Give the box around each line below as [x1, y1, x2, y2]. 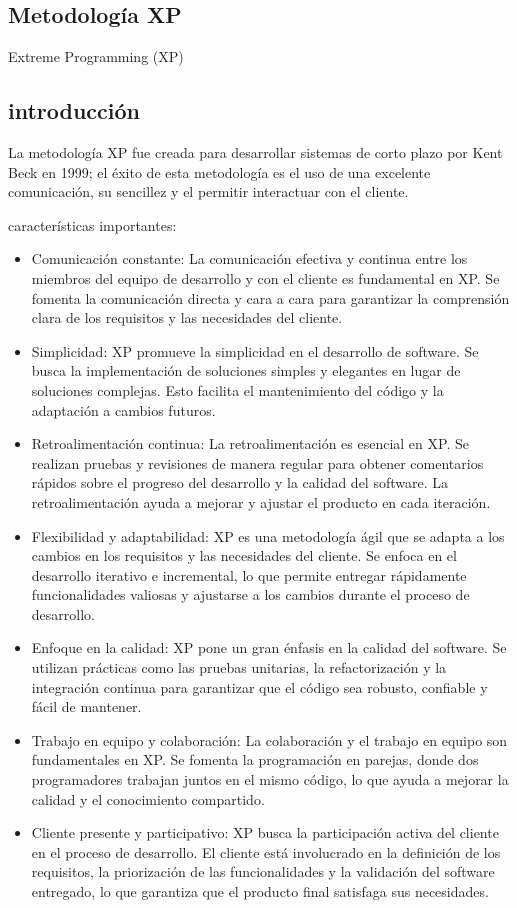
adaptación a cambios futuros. [31, 399, 216, 420]
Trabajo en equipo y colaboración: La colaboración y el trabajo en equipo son [31, 729, 508, 750]
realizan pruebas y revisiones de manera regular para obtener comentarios [31, 452, 484, 473]
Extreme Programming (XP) [8, 46, 184, 67]
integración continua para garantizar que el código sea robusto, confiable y [31, 676, 488, 697]
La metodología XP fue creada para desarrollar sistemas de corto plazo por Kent [8, 142, 503, 162]
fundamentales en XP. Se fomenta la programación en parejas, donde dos [31, 749, 479, 770]
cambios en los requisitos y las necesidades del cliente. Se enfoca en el [31, 545, 457, 566]
